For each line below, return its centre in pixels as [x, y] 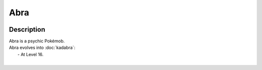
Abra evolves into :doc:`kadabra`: [42, 47]
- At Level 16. [31, 54]
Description [27, 29]
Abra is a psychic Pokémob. [37, 41]
